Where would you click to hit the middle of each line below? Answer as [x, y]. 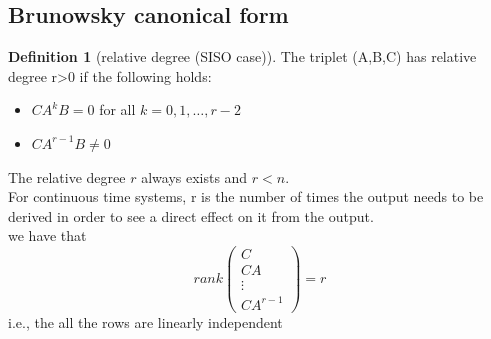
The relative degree [67, 176]
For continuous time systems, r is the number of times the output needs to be [246, 196]
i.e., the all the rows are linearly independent [145, 321]
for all [117, 109]
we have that [47, 235]
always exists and [194, 176]
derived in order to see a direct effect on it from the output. [191, 215]
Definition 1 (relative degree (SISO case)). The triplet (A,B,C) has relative [242, 56]
